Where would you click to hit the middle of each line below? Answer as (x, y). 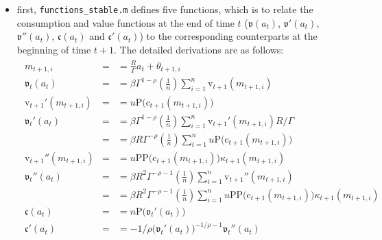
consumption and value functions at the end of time (126, 22)
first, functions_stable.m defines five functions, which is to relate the (165, 9)
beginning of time (54, 49)
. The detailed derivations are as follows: (199, 49)
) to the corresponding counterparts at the (228, 36)
